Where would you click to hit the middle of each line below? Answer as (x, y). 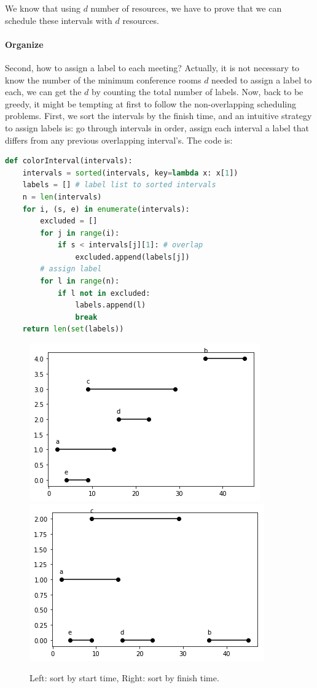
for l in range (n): (80, 281)
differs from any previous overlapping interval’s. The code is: (119, 140)
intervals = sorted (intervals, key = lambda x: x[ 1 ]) (130, 173)
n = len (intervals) (62, 197)
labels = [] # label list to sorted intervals (119, 185)
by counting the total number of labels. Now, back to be (198, 92)
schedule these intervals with (59, 20)
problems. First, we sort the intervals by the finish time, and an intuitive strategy (158, 116)
